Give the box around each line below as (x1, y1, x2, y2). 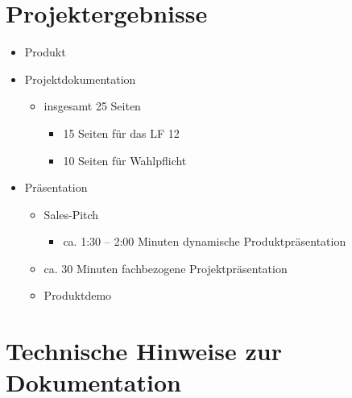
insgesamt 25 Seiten (43, 97, 141, 114)
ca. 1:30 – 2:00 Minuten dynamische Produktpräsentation (63, 233, 346, 250)
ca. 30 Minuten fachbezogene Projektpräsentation (43, 259, 288, 276)
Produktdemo (43, 287, 112, 304)
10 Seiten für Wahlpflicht (63, 151, 187, 168)
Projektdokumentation (24, 70, 136, 87)
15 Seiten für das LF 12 (63, 124, 180, 141)
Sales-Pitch (43, 205, 99, 222)
